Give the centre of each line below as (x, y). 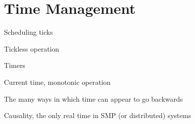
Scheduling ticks (29, 32)
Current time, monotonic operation (57, 82)
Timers (15, 65)
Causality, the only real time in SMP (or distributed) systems (98, 115)
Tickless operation (32, 48)
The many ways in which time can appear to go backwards (94, 98)
